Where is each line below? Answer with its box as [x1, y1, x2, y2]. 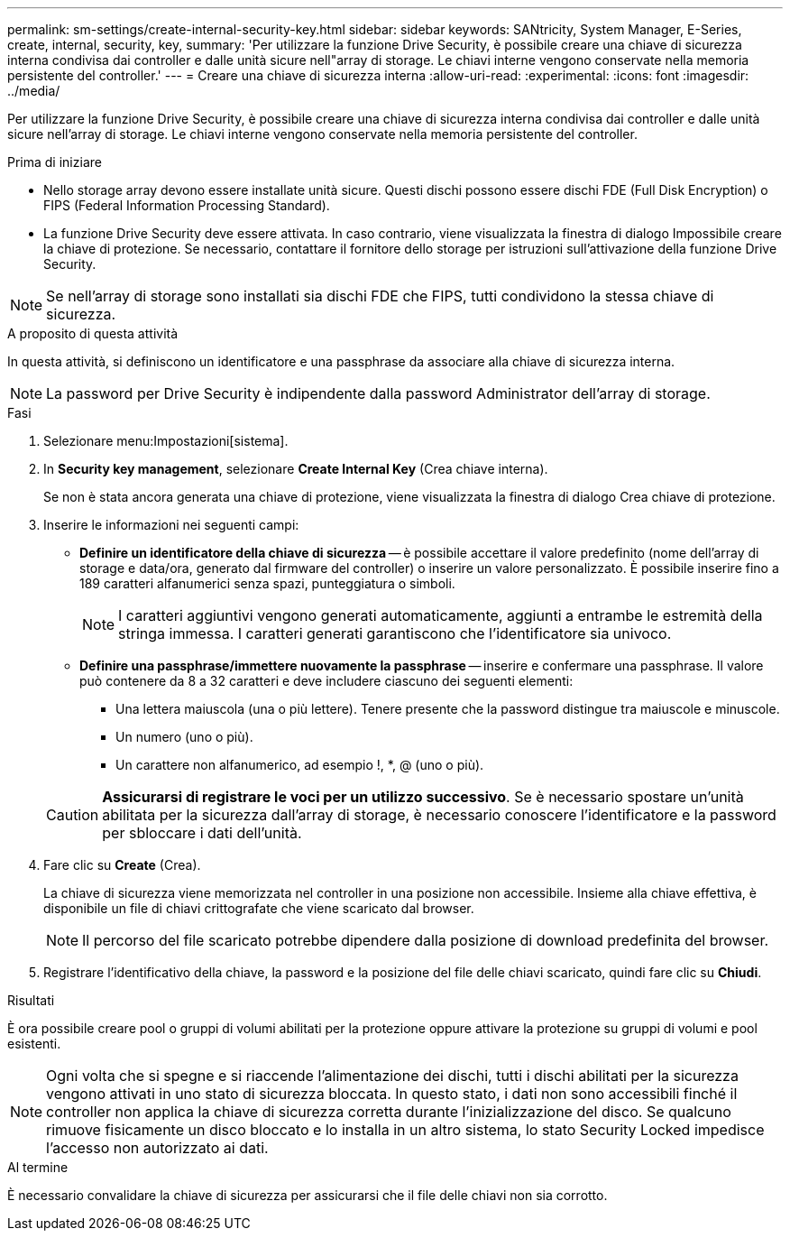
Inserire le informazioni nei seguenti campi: [43, 517, 299, 532]
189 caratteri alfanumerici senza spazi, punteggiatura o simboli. [79, 576, 455, 591]
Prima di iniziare [7, 154, 102, 170]
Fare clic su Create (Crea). [43, 857, 201, 873]
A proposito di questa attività [7, 326, 179, 341]
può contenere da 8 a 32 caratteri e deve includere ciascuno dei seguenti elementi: [79, 673, 574, 688]
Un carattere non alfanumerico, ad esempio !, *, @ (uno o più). [115, 757, 484, 772]
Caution [46, 806, 99, 824]
